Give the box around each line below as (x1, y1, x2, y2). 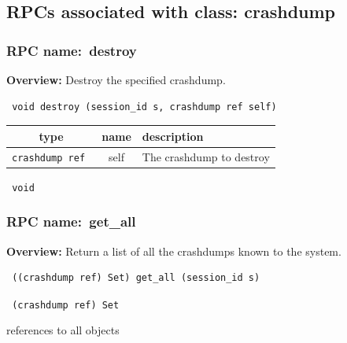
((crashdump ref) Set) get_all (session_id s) (12, 272, 260, 284)
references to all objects (6, 322, 120, 338)
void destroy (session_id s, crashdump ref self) (12, 101, 277, 112)
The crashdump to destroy (142, 148, 270, 164)
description (142, 127, 204, 144)
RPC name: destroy (6, 40, 137, 60)
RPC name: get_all (6, 212, 136, 231)
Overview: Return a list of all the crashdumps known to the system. (6, 242, 341, 259)
